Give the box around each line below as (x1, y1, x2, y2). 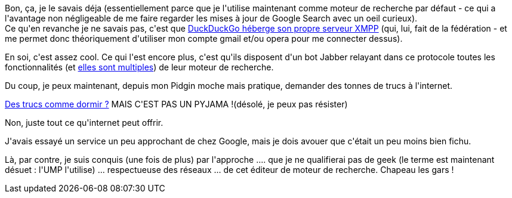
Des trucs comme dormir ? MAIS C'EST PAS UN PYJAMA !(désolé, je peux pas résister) (5, 99, 348, 109)
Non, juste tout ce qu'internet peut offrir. (5, 117, 164, 128)
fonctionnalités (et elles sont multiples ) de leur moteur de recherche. (5, 62, 274, 72)
